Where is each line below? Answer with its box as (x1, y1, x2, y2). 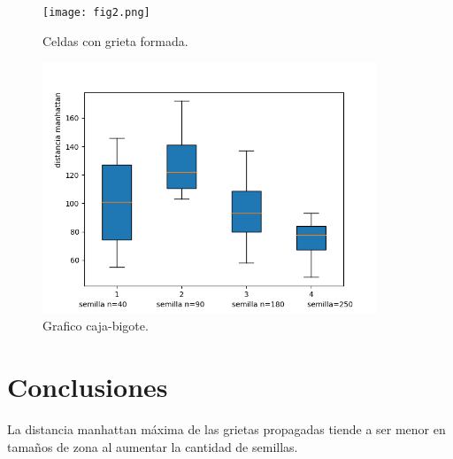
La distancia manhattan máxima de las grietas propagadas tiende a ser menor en (7, 420, 446, 439)
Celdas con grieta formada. (42, 31, 188, 50)
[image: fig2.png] (42, 6, 150, 19)
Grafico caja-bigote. (42, 316, 149, 335)
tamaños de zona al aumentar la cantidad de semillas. (7, 437, 298, 455)
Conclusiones (7, 369, 168, 405)
